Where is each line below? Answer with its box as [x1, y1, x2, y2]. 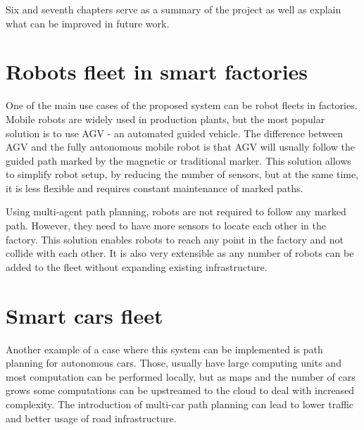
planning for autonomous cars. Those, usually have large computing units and [6, 355, 341, 370]
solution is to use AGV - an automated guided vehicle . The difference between [6, 125, 344, 140]
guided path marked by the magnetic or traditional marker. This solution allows [6, 153, 351, 167]
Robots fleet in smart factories [6, 57, 308, 86]
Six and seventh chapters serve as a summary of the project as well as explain [6, 2, 341, 16]
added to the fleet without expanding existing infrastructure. [6, 259, 268, 274]
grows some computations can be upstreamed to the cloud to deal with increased [6, 383, 355, 398]
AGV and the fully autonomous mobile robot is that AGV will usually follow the [6, 139, 355, 154]
